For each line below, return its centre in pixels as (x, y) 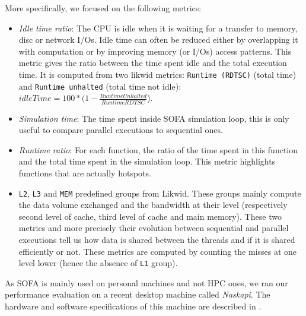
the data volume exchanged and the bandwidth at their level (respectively (153, 205)
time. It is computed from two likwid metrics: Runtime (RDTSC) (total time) (157, 74)
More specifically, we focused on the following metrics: (103, 8)
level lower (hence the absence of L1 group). (98, 263)
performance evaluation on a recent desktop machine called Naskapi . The (138, 294)
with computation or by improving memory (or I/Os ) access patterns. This (155, 51)
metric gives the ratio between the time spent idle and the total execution (153, 63)
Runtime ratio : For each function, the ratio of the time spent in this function (158, 149)
